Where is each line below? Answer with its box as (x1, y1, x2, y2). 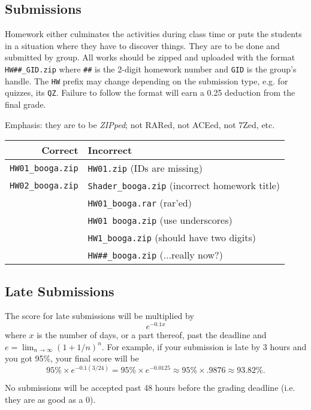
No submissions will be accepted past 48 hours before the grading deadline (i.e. (5, 381, 295, 394)
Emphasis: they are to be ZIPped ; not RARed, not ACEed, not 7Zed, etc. (5, 118, 275, 130)
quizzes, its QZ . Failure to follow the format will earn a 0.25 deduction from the (5, 86, 295, 99)
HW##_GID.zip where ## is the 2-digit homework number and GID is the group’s (5, 62, 297, 75)
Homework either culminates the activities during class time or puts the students (5, 28, 302, 40)
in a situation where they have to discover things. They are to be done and (5, 39, 280, 51)
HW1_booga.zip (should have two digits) (87, 230, 256, 245)
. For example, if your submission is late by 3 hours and (101, 340, 307, 353)
